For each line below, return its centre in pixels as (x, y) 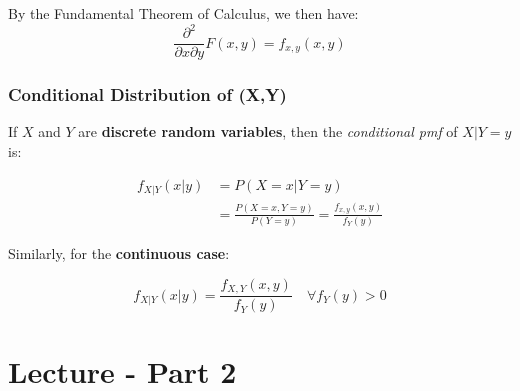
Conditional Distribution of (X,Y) (147, 94)
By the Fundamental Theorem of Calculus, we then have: (183, 13)
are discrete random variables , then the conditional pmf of (268, 131)
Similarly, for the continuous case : (119, 253)
